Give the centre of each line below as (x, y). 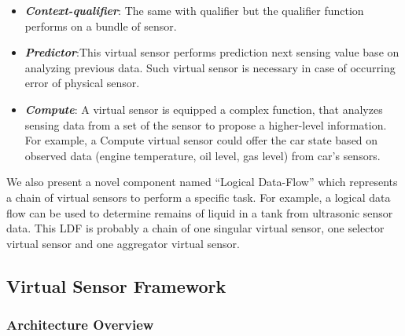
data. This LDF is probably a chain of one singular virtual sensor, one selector (195, 228)
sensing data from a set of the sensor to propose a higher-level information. (206, 124)
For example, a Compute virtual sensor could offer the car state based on (201, 140)
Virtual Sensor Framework (116, 285)
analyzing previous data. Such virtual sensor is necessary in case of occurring (210, 67)
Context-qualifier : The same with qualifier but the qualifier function (194, 10)
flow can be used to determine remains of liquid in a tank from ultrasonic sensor (200, 212)
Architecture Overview (80, 325)
